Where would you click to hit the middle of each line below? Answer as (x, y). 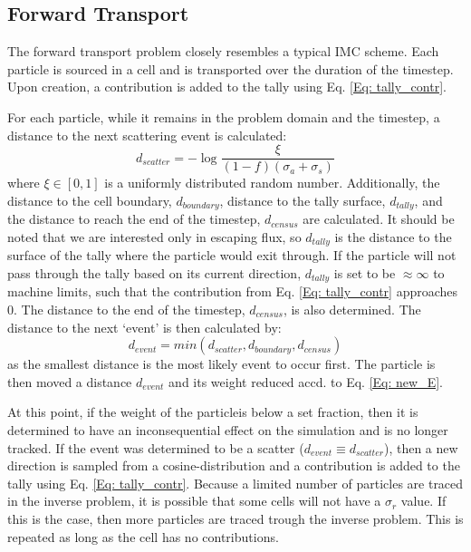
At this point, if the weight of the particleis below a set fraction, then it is (213, 412)
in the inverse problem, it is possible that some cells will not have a (194, 501)
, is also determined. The (352, 309)
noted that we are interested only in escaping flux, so (154, 236)
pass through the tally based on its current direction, (154, 272)
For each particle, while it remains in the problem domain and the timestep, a (224, 116)
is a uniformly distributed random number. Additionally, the (272, 183)
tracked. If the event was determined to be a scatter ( (156, 447)
